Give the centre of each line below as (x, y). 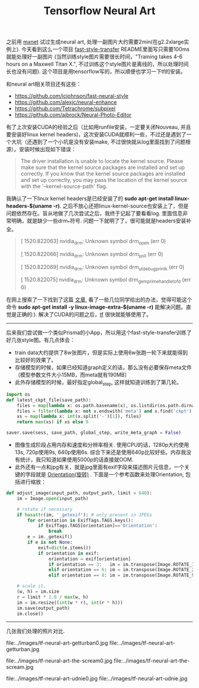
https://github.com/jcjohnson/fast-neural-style (71, 96)
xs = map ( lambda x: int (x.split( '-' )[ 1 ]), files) (79, 417)
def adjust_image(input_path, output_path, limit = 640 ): (79, 493)
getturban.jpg (23, 649)
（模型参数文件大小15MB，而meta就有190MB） (72, 375)
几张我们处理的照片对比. (36, 631)
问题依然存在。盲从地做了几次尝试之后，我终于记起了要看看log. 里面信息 (94, 213)
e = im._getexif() (50, 537)
